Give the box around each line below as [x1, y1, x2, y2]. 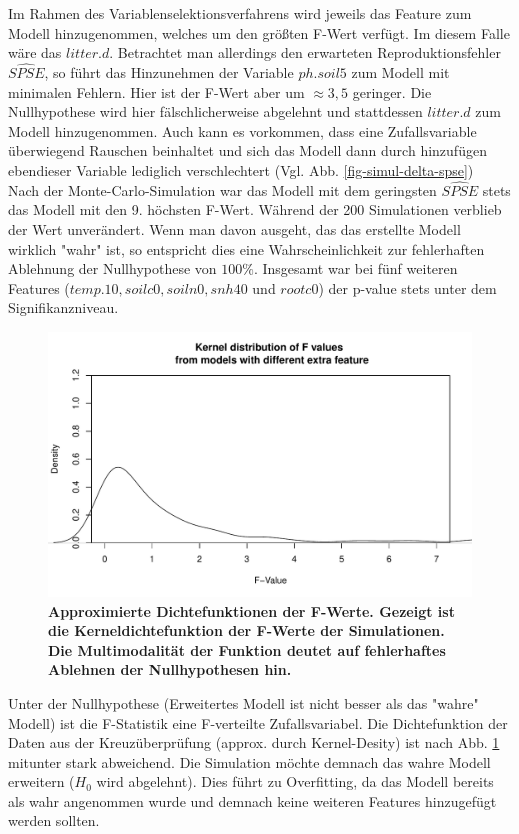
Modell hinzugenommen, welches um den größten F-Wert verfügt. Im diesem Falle [8, 22, 510, 43]
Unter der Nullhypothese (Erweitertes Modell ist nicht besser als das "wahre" [8, 692, 479, 713]
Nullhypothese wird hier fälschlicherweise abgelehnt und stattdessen [8, 101, 423, 122]
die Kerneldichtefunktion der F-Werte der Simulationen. [48, 620, 445, 641]
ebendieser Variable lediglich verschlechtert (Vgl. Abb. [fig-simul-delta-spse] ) [8, 159, 474, 180]
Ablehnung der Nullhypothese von [8, 258, 217, 279]
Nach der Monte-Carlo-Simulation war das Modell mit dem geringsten [8, 179, 437, 200]
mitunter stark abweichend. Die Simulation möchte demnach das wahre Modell [8, 751, 491, 772]
